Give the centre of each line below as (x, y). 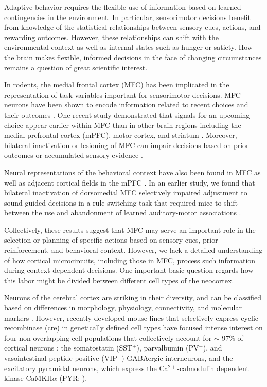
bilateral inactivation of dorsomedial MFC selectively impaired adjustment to (126, 192)
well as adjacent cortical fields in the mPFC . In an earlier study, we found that (130, 182)
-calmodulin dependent (213, 368)
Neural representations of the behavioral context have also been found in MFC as (132, 172)
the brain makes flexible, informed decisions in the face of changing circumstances (133, 57)
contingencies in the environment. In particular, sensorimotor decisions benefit (127, 17)
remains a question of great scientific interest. (76, 67)
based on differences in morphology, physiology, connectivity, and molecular (123, 308)
